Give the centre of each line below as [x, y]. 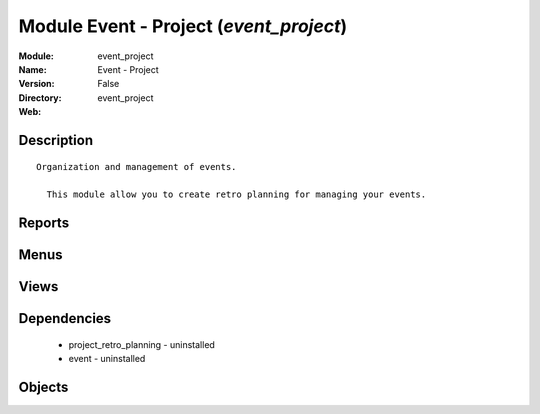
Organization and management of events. [136, 166]
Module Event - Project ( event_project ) [183, 26]
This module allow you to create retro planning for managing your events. [236, 194]
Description [56, 140]
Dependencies [65, 318]
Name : [32, 69]
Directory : [40, 97]
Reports [44, 223]
